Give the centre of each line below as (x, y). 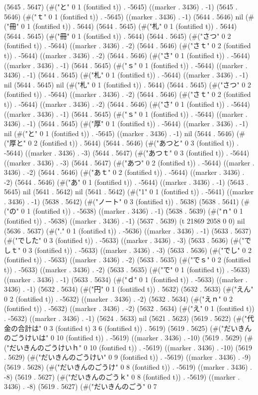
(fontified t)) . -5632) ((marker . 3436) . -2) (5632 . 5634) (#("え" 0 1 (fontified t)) (129, 308)
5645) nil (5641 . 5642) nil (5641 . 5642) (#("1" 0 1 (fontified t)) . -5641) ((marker (129, 192)
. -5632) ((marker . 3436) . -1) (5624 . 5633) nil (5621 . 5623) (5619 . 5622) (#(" (126, 318)
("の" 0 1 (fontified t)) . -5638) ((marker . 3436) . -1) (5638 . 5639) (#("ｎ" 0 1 (124, 211)
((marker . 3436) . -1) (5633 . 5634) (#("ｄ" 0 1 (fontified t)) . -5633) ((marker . (126, 279)
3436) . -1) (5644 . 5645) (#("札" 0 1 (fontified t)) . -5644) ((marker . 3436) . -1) (126, 75)
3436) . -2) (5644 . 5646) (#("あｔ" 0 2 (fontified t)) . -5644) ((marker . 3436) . (124, 172)
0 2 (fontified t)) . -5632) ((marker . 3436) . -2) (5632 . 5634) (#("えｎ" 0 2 (119, 298)
